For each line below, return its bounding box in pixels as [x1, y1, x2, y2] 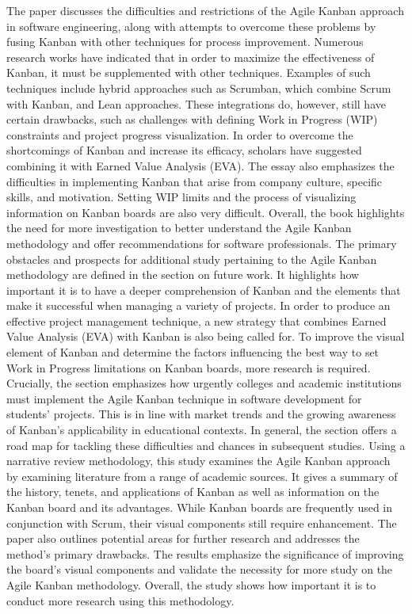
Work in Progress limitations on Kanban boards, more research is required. [6, 359, 371, 376]
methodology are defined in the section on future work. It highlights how [6, 266, 360, 283]
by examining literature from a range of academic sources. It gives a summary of [6, 467, 398, 484]
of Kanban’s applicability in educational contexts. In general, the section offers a [6, 421, 397, 438]
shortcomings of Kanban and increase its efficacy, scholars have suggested [6, 142, 362, 158]
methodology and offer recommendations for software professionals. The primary [6, 235, 397, 251]
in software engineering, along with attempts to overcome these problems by [6, 17, 376, 34]
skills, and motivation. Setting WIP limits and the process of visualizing [6, 189, 357, 205]
